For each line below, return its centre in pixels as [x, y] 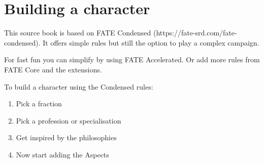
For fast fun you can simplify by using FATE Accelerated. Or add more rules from [132, 59]
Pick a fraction [39, 104]
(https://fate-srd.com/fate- [195, 33]
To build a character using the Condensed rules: [79, 86]
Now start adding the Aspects [62, 154]
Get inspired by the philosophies [66, 137]
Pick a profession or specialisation [69, 120]
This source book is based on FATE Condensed [78, 33]
